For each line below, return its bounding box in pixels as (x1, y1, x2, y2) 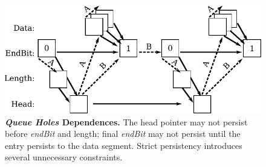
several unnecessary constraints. (5, 151, 123, 163)
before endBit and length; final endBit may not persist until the (5, 127, 241, 140)
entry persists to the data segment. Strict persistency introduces (5, 139, 242, 151)
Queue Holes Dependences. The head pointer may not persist (5, 115, 248, 128)
